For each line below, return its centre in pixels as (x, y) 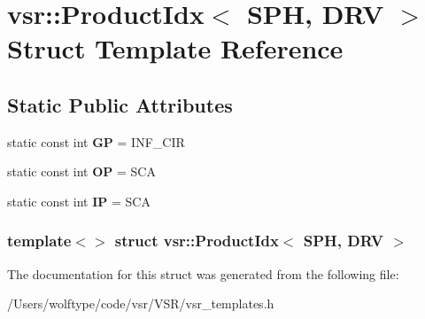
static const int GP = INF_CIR (96, 141)
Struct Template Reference (175, 48)
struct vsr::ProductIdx (197, 241)
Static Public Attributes (120, 104)
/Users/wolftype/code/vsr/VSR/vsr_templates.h (141, 303)
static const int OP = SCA (81, 171)
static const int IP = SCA (79, 201)
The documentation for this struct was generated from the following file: (203, 273)
